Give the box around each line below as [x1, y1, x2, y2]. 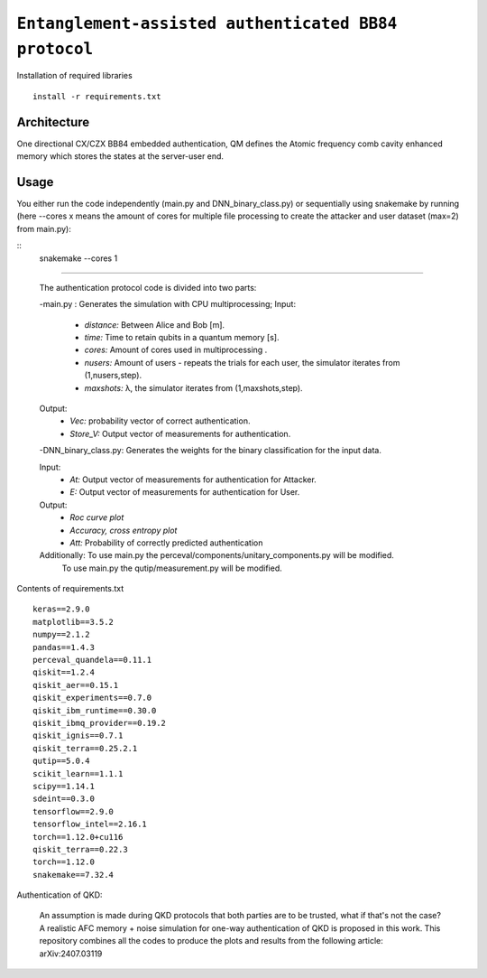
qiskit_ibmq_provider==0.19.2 [32, 718, 167, 728]
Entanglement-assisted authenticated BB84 [16, 14, 398, 33]
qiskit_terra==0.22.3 [32, 844, 128, 854]
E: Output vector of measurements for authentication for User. [69, 487, 300, 498]
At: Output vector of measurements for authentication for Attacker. [69, 474, 317, 485]
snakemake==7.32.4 [32, 870, 115, 880]
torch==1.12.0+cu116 [32, 832, 124, 842]
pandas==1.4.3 [32, 642, 95, 652]
